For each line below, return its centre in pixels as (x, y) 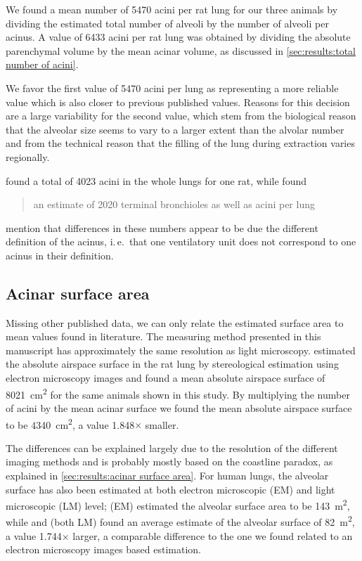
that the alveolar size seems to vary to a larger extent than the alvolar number (175, 129)
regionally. (28, 156)
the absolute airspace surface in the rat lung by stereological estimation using (172, 364)
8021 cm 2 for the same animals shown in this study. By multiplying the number (178, 393)
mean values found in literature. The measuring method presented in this (163, 336)
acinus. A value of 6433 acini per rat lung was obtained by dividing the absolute (178, 37)
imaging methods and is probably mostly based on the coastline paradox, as (169, 462)
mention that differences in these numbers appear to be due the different (162, 227)
